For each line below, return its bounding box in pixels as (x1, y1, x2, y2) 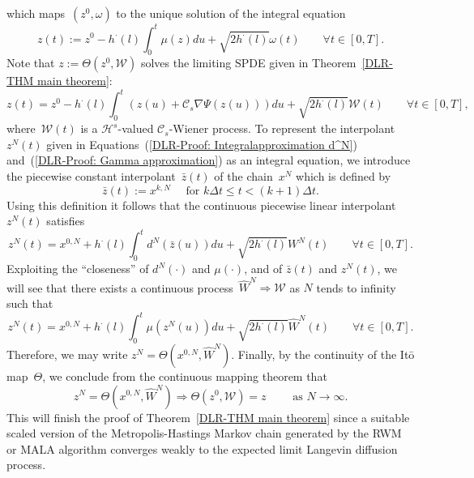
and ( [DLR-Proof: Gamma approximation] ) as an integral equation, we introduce (6, 152, 411, 169)
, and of (244, 260, 283, 277)
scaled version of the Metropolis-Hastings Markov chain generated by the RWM (6, 425, 402, 442)
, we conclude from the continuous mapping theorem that (42, 367, 327, 384)
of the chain (214, 167, 273, 184)
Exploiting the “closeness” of (6, 260, 149, 277)
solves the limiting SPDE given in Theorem (140, 54, 357, 71)
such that (6, 295, 53, 312)
